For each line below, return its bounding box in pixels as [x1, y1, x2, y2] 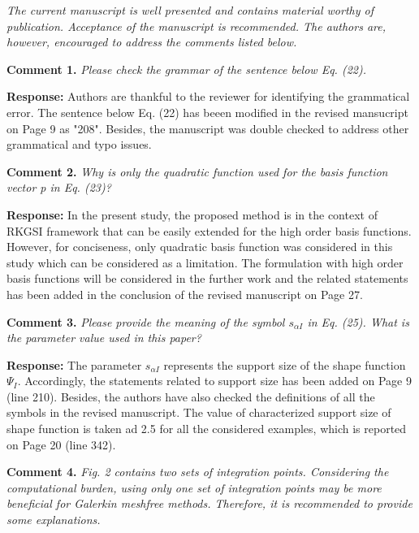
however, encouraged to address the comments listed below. [6, 33, 297, 50]
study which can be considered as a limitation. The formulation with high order [6, 253, 404, 271]
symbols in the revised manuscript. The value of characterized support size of [6, 404, 391, 421]
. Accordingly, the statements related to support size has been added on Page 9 [17, 372, 412, 389]
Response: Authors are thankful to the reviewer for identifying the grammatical [6, 88, 410, 105]
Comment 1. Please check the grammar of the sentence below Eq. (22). [6, 60, 366, 77]
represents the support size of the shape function [163, 356, 406, 373]
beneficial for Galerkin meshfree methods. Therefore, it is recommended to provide [6, 495, 413, 512]
